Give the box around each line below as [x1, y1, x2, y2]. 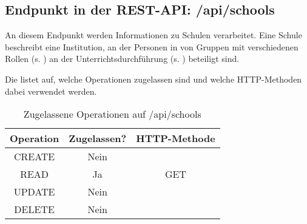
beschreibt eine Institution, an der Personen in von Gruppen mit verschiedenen [5, 40, 299, 53]
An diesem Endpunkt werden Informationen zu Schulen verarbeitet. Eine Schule [5, 29, 302, 41]
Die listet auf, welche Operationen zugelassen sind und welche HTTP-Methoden [5, 72, 302, 85]
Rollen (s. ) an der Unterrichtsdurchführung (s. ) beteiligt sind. [5, 52, 240, 65]
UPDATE [13, 185, 55, 199]
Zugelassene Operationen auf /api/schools [23, 107, 201, 121]
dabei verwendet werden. [5, 84, 97, 97]
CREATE [13, 149, 55, 164]
